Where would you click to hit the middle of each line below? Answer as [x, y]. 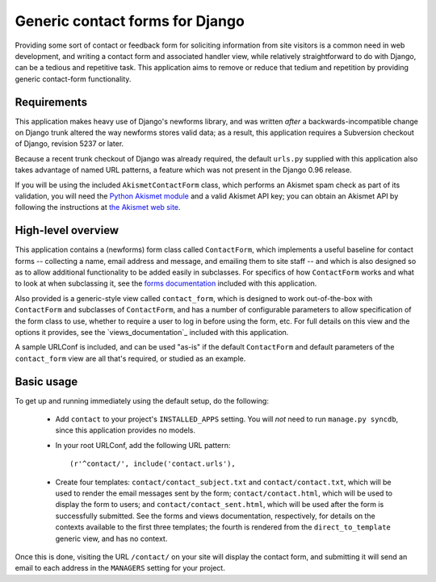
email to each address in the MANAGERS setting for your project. [120, 568]
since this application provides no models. [125, 430]
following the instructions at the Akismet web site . [98, 207]
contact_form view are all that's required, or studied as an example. [130, 358]
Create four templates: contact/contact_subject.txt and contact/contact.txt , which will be [223, 482]
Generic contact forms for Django [130, 21]
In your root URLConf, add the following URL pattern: [143, 445]
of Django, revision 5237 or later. [69, 144]
